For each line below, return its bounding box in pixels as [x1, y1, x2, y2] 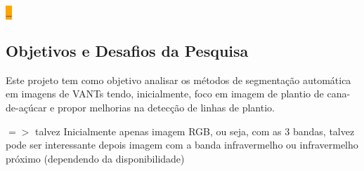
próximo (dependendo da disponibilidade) [6, 151, 185, 165]
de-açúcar [6, 100, 47, 114]
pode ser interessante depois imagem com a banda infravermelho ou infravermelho [6, 137, 358, 152]
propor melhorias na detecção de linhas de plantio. [57, 100, 275, 114]
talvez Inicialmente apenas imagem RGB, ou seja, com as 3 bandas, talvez [34, 123, 355, 138]
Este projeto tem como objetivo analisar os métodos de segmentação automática [6, 72, 351, 87]
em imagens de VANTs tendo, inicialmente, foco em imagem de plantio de [6, 86, 324, 101]
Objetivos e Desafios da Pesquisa [6, 39, 249, 61]
